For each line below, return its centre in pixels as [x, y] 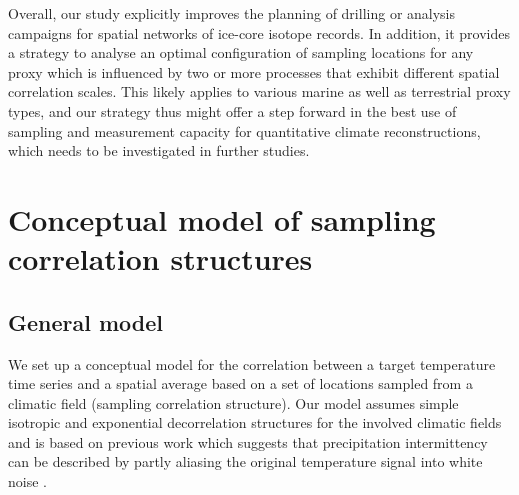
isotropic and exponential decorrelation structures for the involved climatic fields [255, 422]
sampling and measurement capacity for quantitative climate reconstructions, [244, 130]
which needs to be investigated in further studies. [159, 150]
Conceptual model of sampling [222, 218]
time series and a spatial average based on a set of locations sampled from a [240, 383]
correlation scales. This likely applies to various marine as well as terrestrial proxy [259, 91]
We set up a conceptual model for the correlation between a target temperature [252, 363]
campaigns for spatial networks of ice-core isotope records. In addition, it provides [259, 32]
